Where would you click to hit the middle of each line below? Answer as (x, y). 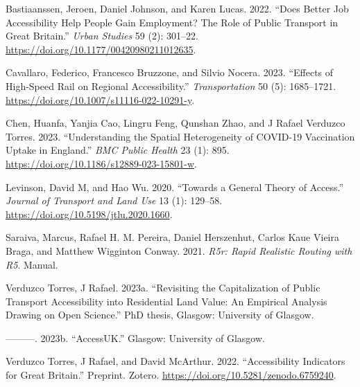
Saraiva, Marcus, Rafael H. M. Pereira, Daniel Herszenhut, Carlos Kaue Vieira (172, 237)
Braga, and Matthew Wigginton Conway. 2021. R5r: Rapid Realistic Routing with (179, 250)
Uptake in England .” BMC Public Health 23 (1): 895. (118, 150)
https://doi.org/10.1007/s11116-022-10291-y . (100, 99)
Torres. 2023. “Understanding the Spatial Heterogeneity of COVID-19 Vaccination (180, 136)
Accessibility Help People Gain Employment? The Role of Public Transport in (172, 22)
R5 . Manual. (32, 264)
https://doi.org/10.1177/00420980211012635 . (101, 49)
